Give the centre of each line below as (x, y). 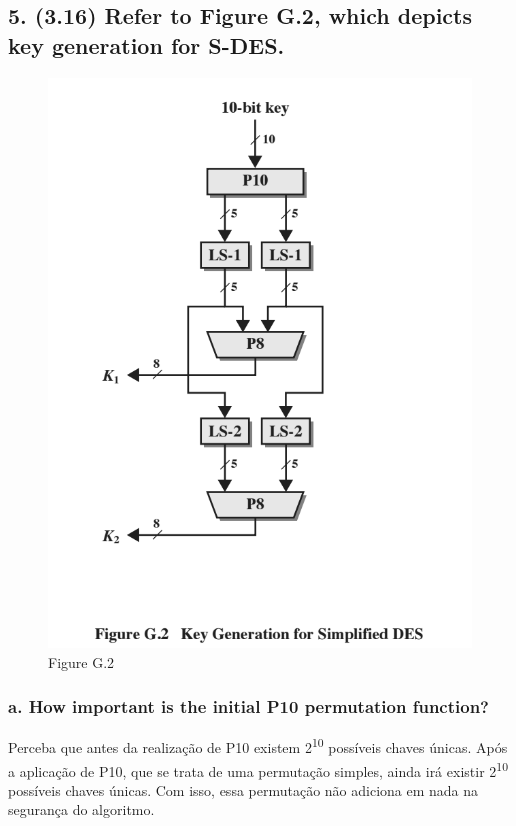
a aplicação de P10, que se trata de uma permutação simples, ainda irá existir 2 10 (258, 769)
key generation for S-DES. (146, 44)
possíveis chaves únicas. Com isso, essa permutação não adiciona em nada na (243, 789)
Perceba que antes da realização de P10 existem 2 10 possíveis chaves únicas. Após (258, 745)
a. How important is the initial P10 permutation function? (248, 706)
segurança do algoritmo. (81, 809)
